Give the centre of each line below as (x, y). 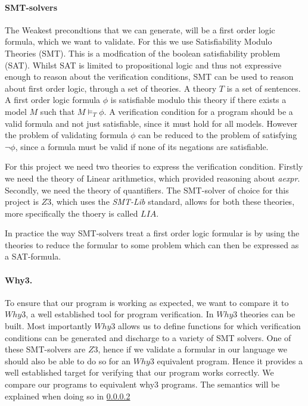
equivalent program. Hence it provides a (230, 360)
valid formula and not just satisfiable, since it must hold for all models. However (151, 123)
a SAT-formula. (33, 256)
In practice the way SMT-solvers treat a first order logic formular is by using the (152, 233)
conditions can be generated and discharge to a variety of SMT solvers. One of (148, 337)
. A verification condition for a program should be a (198, 111)
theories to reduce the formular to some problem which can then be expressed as (152, 244)
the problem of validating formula (66, 135)
